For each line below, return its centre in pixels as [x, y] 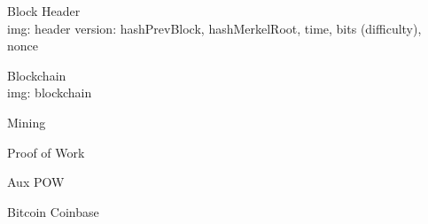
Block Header [44, 11]
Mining [27, 122]
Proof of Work [46, 152]
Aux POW [36, 182]
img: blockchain [50, 93]
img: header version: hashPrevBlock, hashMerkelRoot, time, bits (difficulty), [214, 28]
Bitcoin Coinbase [53, 211]
